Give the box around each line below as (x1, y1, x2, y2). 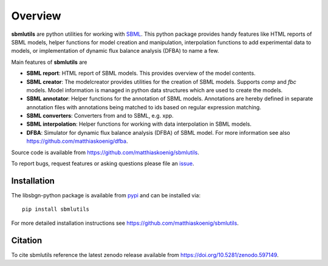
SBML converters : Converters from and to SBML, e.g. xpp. (26, 112, 174, 120)
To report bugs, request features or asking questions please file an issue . (11, 160, 194, 167)
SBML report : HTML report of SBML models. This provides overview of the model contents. (26, 70, 256, 77)
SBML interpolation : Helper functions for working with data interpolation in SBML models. (26, 120, 252, 128)
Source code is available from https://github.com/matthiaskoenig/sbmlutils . (11, 149, 200, 156)
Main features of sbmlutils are (11, 58, 87, 66)
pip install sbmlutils (22, 206, 90, 213)
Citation (11, 235, 43, 245)
